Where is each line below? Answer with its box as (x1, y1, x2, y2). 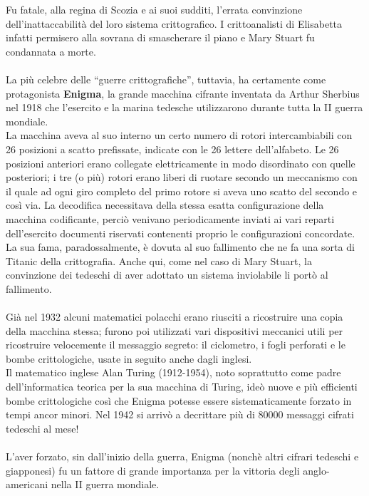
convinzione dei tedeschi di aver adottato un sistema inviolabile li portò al (6, 267, 328, 282)
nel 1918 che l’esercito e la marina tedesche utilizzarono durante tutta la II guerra (6, 100, 363, 115)
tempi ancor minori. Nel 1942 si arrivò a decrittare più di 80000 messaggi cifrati (6, 407, 354, 422)
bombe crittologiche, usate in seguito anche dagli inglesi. (6, 351, 252, 366)
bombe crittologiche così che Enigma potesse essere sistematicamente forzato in (6, 393, 352, 408)
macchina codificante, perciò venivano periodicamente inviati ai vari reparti (6, 211, 335, 226)
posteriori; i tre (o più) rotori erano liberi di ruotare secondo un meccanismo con (6, 170, 358, 185)
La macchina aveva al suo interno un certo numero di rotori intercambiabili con (6, 128, 353, 143)
